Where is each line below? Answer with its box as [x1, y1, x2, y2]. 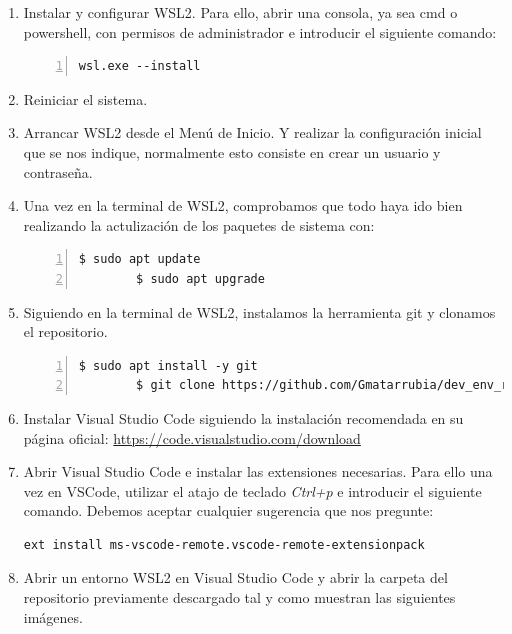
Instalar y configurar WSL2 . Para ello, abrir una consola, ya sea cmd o [23, 2, 458, 22]
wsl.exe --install [78, 59, 201, 74]
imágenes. [23, 606, 83, 627]
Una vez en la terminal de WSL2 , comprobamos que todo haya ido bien [23, 195, 463, 216]
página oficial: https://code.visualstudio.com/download [23, 427, 361, 448]
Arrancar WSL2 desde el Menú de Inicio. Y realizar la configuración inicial [23, 122, 482, 143]
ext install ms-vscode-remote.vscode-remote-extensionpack [23, 537, 425, 552]
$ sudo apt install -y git [78, 358, 258, 373]
